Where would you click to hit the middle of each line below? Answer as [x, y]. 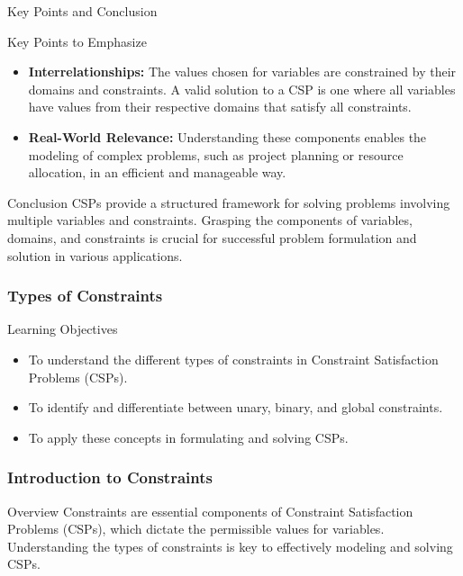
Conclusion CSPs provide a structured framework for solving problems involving [229, 202]
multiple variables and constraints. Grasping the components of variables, [210, 220]
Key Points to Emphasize [77, 41]
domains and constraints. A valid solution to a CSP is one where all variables [242, 89]
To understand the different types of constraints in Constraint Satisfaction [233, 359]
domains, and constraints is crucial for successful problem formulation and [212, 237]
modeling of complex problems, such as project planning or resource [216, 154]
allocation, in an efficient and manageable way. [157, 172]
